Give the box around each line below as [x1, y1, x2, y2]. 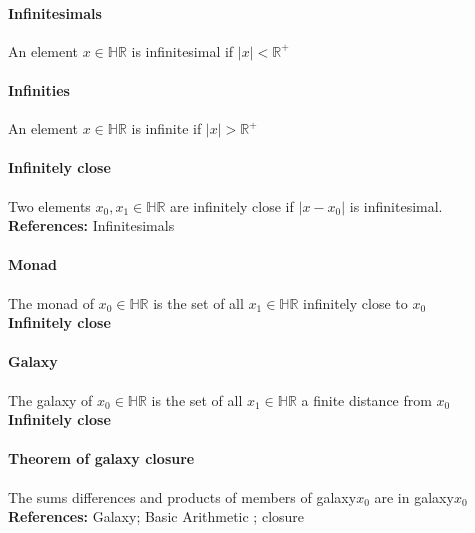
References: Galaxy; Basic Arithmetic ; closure [8, 506, 305, 527]
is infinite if [131, 118, 202, 139]
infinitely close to [303, 292, 408, 313]
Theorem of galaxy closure [8, 448, 195, 469]
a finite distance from [301, 389, 432, 410]
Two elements [8, 195, 91, 216]
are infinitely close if [170, 195, 294, 216]
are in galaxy [374, 486, 454, 507]
